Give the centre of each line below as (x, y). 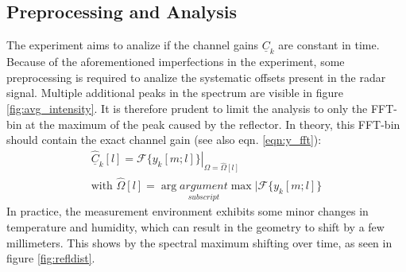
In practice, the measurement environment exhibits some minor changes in (188, 211)
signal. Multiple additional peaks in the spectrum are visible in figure (175, 93)
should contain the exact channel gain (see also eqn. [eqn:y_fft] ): (164, 140)
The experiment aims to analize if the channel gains (133, 45)
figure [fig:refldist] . (51, 258)
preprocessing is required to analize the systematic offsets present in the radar (196, 77)
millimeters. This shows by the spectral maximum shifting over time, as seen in (199, 242)
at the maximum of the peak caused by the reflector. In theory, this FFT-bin (213, 124)
